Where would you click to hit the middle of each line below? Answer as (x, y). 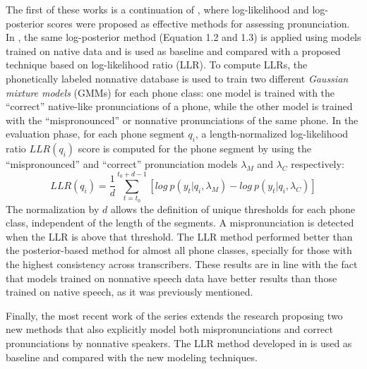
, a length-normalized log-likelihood (272, 134)
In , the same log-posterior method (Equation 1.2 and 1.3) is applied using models (183, 37)
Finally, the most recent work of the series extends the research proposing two (174, 315)
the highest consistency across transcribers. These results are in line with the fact (182, 264)
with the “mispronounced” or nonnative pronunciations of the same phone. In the (182, 120)
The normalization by (53, 208)
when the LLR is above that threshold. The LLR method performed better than (179, 236)
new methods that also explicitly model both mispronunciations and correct (170, 329)
